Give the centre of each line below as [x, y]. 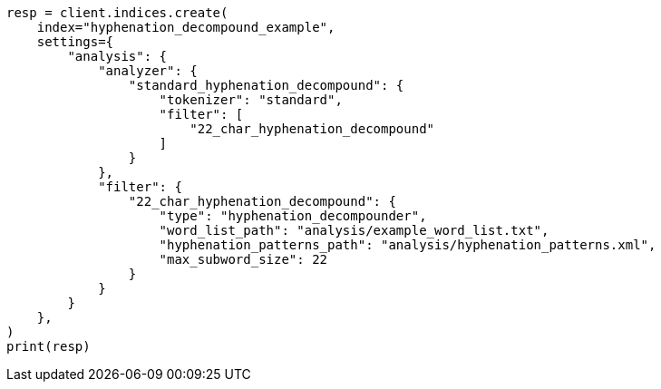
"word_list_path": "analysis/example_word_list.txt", [354, 230]
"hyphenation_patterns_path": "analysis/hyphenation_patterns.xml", [408, 245]
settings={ [75, 42]
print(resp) [49, 346]
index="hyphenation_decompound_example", [186, 27]
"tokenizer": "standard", [251, 100]
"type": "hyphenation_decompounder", [293, 216]
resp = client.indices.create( [117, 13]
